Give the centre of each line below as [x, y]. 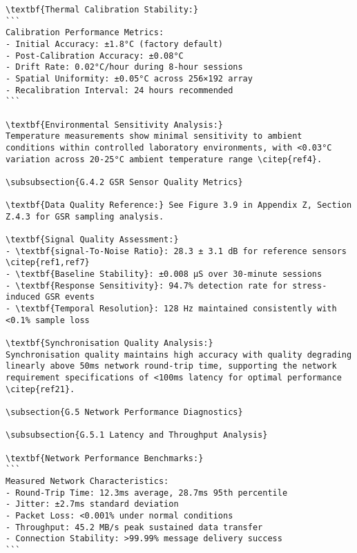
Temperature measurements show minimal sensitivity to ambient [154, 136]
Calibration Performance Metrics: [85, 33]
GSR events [70, 297]
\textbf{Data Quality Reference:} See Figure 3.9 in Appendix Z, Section [179, 205]
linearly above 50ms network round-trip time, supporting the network [171, 366]
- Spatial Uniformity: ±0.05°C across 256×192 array [129, 78]
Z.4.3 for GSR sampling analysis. [85, 216]
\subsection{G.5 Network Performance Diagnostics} [124, 412]
